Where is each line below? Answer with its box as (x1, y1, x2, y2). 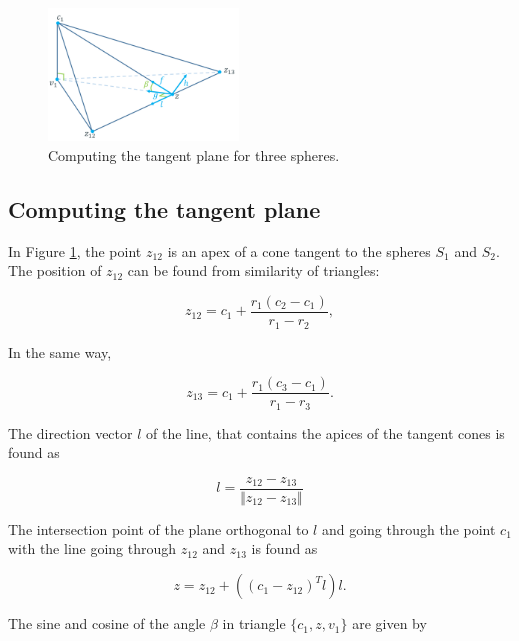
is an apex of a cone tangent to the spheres (167, 240, 431, 261)
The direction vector (8, 422, 133, 443)
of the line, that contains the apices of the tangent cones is (146, 422, 505, 443)
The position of (8, 260, 102, 281)
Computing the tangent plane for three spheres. (48, 145, 340, 165)
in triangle (222, 613, 286, 634)
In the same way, (8, 341, 112, 362)
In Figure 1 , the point (8, 240, 142, 261)
